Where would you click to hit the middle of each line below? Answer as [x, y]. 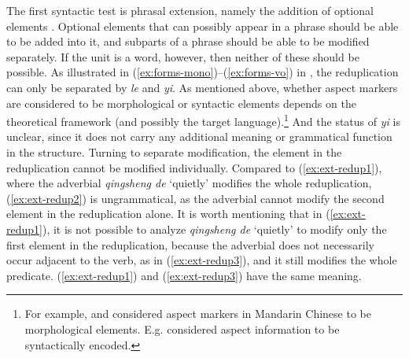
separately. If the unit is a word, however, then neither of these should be [183, 56]
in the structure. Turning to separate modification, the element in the [174, 152]
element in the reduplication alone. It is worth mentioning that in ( [168, 214]
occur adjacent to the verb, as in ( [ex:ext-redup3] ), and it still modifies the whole [202, 260]
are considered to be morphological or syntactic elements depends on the [181, 103]
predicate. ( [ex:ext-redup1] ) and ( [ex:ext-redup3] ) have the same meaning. [184, 275]
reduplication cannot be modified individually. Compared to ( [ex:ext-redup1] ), [194, 167]
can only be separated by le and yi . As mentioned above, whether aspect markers [202, 87]
